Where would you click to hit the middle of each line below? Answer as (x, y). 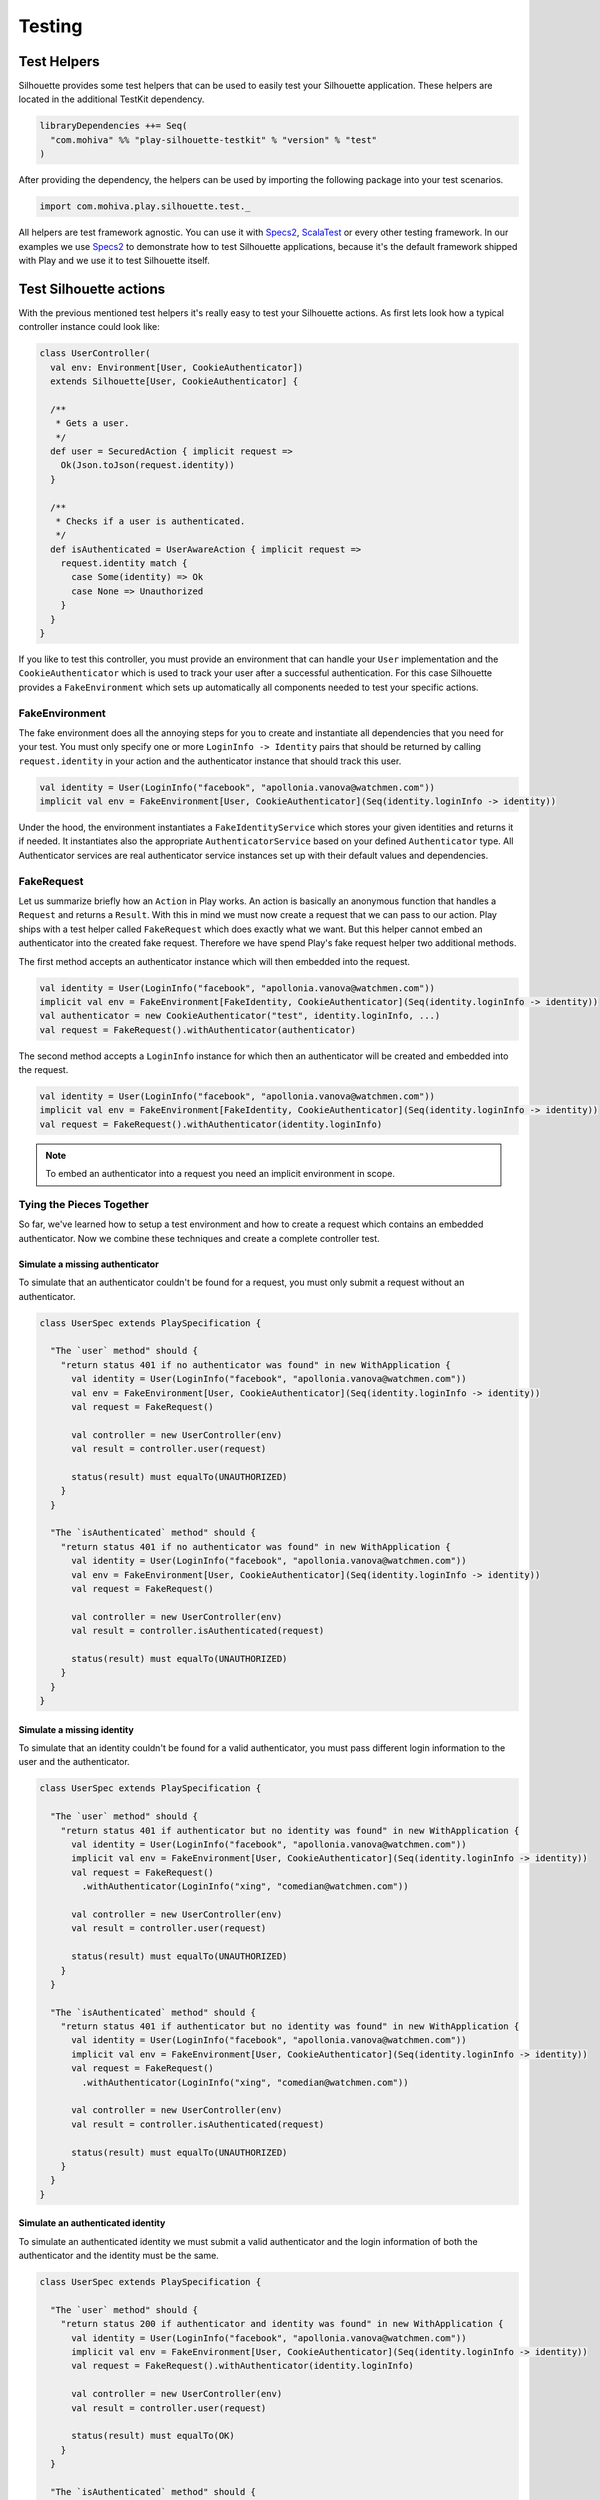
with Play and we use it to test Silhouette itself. (114, 260)
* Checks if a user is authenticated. (150, 521)
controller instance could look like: (89, 327)
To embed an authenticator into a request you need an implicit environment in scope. (220, 1174)
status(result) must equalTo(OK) (153, 2436)
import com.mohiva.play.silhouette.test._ (145, 206)
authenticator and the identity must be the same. (118, 2256)
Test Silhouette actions (92, 288)
